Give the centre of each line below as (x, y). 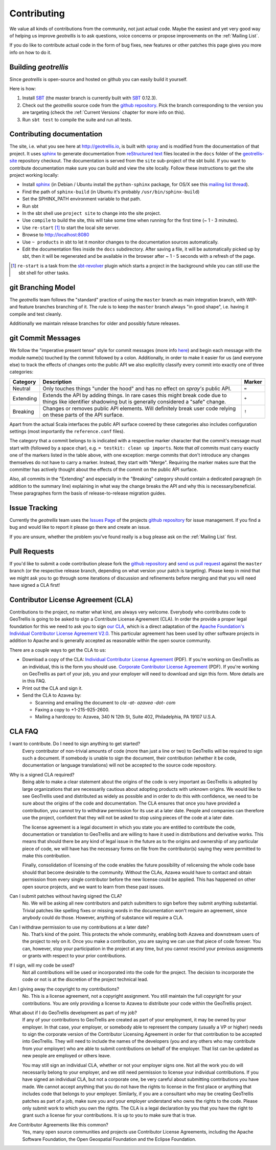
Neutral (21, 388)
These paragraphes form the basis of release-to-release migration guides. (88, 493)
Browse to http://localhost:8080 (56, 235)
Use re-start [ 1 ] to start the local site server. (71, 228)
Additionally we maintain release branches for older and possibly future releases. (95, 323)
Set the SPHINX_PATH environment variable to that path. (82, 199)
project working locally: (34, 175)
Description (57, 382)
